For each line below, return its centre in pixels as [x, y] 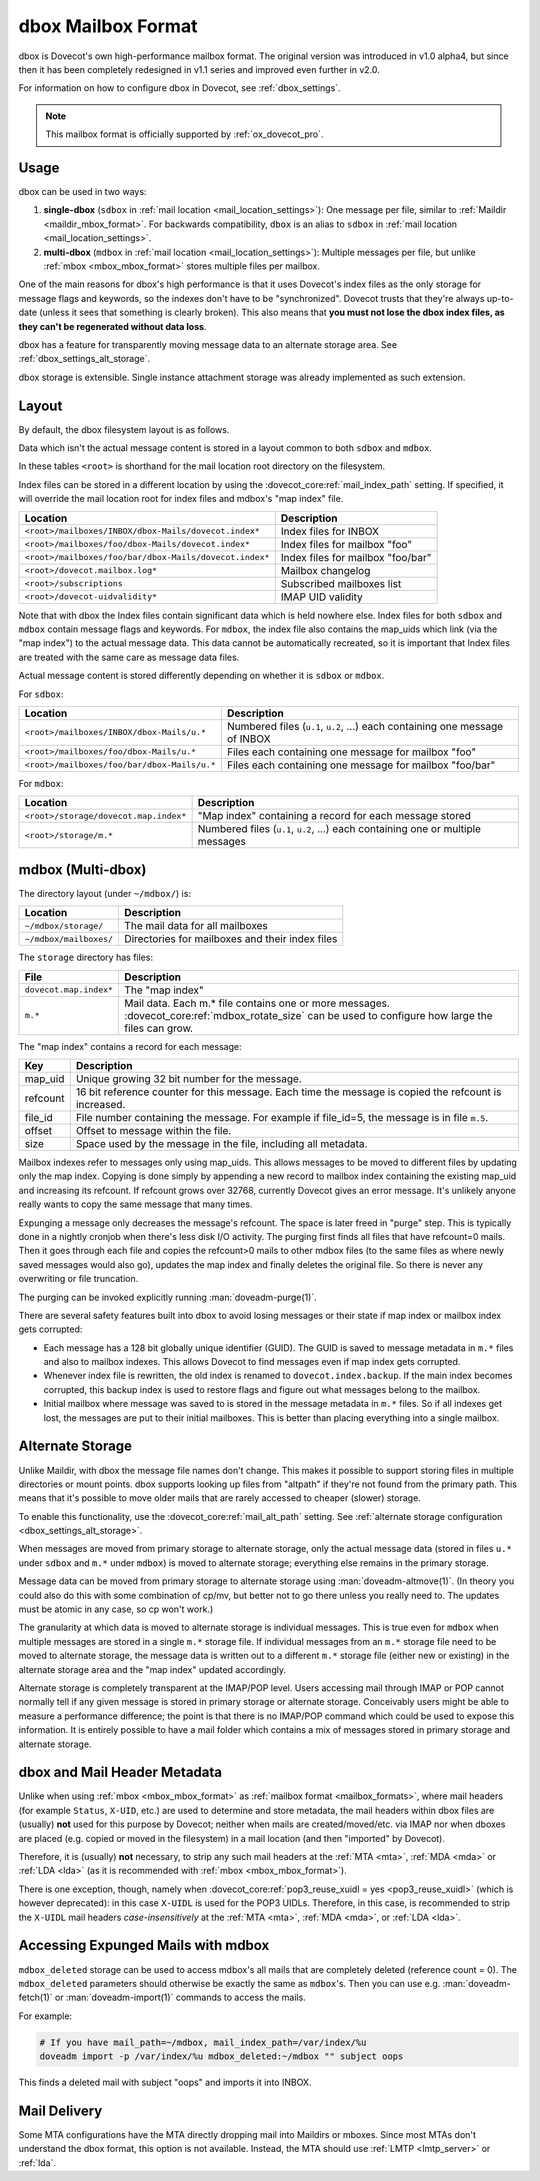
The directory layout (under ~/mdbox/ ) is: [105, 893]
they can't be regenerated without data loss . [112, 326]
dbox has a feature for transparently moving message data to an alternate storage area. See [208, 344]
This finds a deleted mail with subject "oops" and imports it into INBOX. [165, 2082]
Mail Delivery [60, 2110]
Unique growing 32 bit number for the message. [188, 1078]
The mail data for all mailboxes [196, 926]
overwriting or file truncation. [78, 1279]
